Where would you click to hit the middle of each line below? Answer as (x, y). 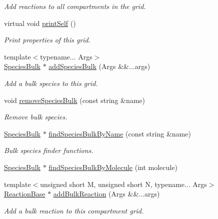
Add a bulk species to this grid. (51, 83)
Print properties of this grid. (47, 40)
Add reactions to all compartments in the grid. (75, 6)
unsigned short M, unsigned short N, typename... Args (123, 184)
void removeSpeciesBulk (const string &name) (75, 100)
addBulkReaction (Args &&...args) (106, 194)
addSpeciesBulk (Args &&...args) (99, 66)
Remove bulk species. (36, 117)
